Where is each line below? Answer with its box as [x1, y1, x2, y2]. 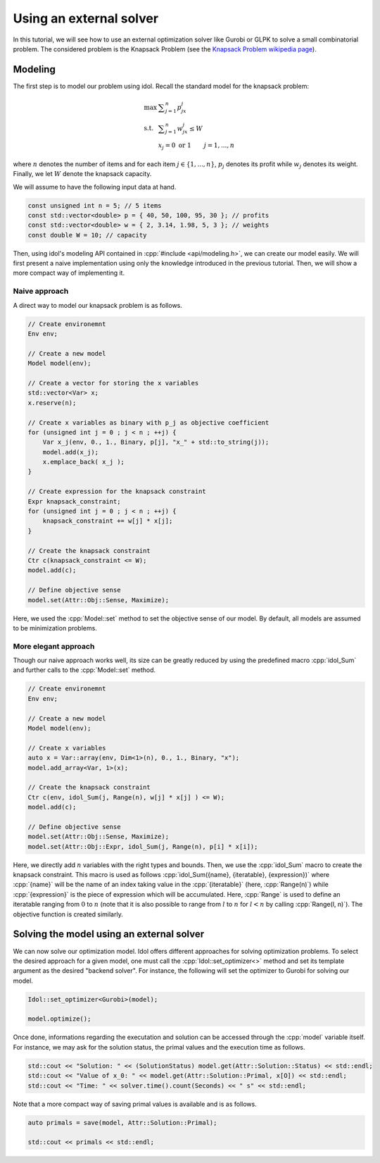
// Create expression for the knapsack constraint [27, 487, 207, 496]
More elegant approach [13, 641, 95, 651]
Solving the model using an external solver [13, 928, 204, 940]
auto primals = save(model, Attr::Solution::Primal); [27, 1119, 217, 1126]
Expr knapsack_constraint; [27, 497, 121, 505]
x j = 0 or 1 [158, 142, 191, 151]
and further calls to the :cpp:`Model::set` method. [13, 666, 156, 674]
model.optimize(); [27, 1015, 91, 1023]
